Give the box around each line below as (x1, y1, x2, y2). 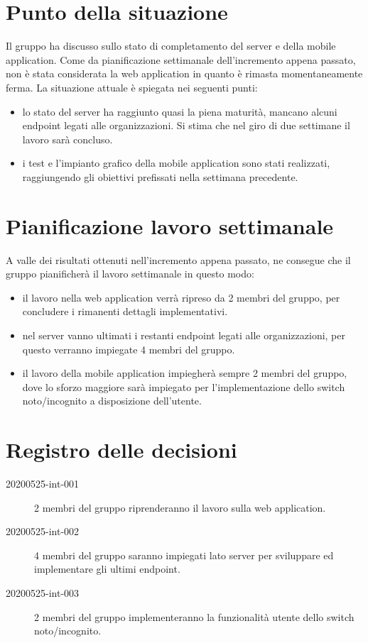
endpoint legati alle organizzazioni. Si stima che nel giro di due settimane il (22, 118, 350, 133)
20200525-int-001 (6, 476, 80, 491)
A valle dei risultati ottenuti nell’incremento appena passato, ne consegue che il (6, 252, 351, 267)
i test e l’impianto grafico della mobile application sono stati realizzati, (22, 155, 330, 170)
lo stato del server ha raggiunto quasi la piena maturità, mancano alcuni (22, 104, 337, 119)
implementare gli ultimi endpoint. (34, 561, 180, 576)
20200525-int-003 (6, 586, 80, 600)
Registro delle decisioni (6, 435, 237, 464)
